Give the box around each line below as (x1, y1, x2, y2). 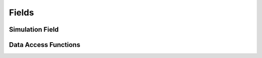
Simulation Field (9, 25, 59, 34)
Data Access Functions (9, 41, 81, 49)
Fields (9, 7, 34, 18)
